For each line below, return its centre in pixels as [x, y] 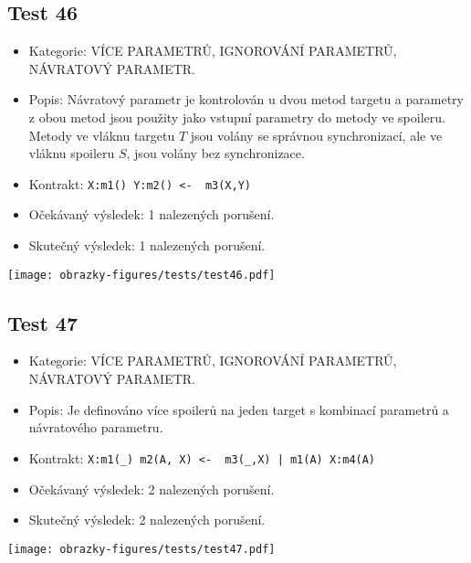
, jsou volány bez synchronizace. [215, 153]
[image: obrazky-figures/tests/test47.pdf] [141, 549]
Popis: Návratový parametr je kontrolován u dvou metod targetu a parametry [246, 99]
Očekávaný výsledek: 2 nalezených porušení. [152, 489]
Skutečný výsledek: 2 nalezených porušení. [147, 520]
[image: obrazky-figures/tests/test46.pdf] [141, 275]
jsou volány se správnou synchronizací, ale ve [316, 135]
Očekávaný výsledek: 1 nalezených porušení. [152, 214]
